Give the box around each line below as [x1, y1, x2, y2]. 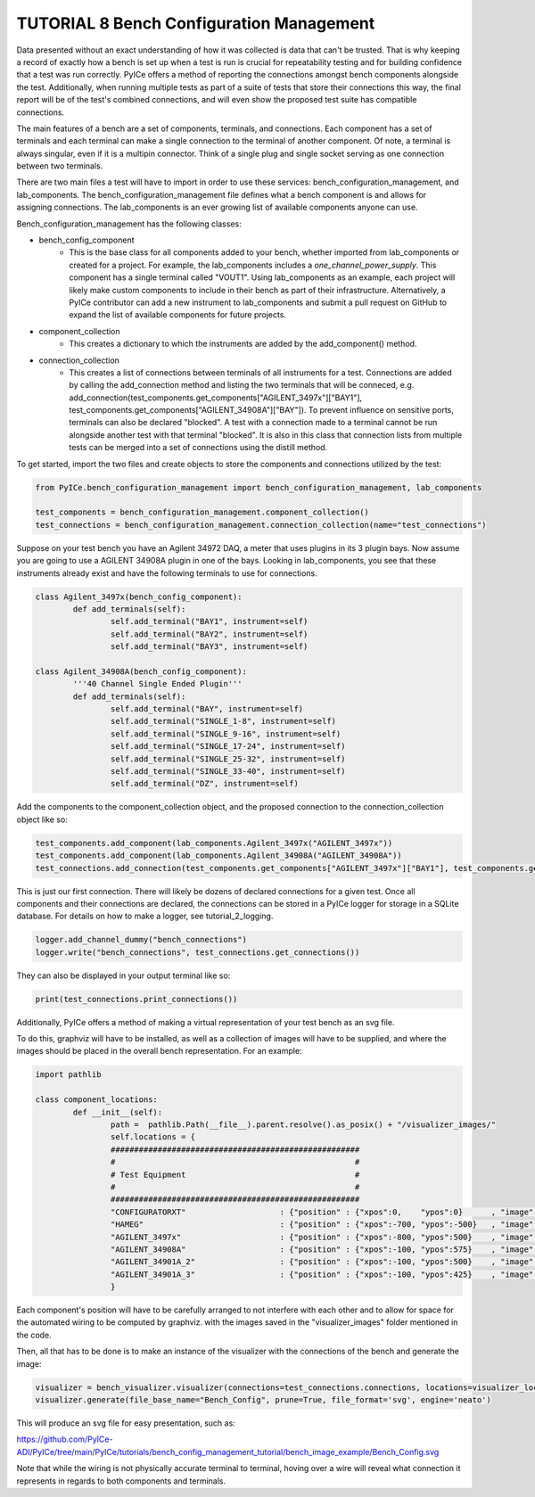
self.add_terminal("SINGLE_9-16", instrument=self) [110, 728, 342, 739]
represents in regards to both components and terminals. [16, 1476, 226, 1486]
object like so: [16, 814, 69, 825]
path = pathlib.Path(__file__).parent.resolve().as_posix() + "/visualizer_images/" [110, 1119, 497, 1130]
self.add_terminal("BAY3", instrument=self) [110, 642, 309, 652]
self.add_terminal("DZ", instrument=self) [110, 778, 299, 789]
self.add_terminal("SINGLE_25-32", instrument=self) [110, 753, 346, 764]
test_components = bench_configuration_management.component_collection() [35, 507, 370, 517]
